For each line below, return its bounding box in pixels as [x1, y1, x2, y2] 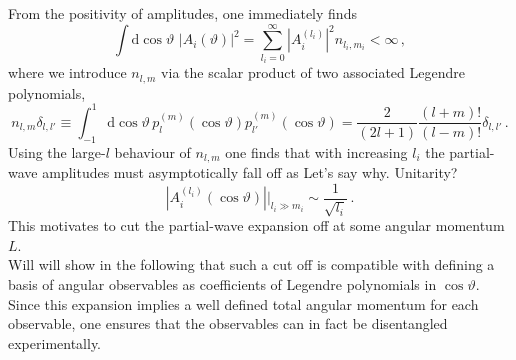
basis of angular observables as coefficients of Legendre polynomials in [8, 273, 437, 294]
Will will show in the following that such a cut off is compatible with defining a [8, 254, 495, 275]
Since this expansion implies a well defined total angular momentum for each [8, 293, 479, 314]
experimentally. [8, 332, 102, 353]
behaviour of [114, 141, 191, 162]
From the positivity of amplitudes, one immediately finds [8, 3, 357, 23]
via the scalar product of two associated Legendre [161, 62, 465, 83]
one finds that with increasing [225, 141, 408, 162]
